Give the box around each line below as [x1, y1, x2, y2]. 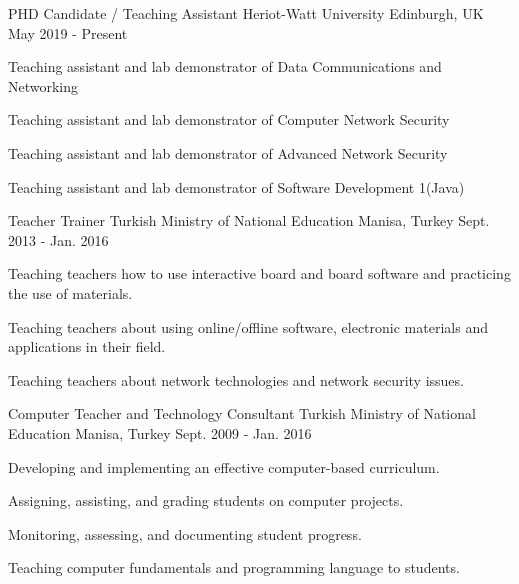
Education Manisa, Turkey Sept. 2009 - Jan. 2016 [8, 422, 312, 443]
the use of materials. [8, 282, 133, 303]
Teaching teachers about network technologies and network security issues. [8, 369, 464, 390]
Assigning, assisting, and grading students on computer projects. [8, 490, 404, 511]
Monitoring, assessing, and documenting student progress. [8, 523, 362, 544]
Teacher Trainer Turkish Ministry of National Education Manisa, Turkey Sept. [8, 210, 490, 231]
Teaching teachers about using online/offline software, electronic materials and [8, 316, 488, 337]
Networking [8, 75, 79, 96]
